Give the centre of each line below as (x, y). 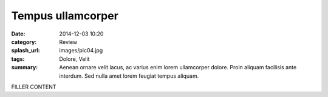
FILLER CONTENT (34, 87)
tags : (18, 59)
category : (24, 42)
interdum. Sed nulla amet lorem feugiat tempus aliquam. (129, 76)
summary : (25, 67)
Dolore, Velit (74, 59)
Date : (18, 34)
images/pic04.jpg (81, 51)
